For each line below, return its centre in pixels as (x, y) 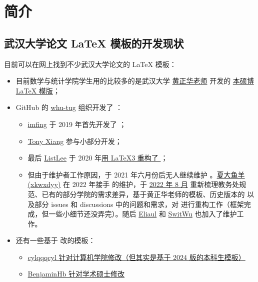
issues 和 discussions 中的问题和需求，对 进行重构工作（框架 (147, 204)
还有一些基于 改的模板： (55, 240)
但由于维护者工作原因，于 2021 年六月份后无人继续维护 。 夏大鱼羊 (136, 174)
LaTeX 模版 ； (38, 90)
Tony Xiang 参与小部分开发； (75, 141)
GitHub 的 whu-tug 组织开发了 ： (69, 107)
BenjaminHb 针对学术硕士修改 (76, 274)
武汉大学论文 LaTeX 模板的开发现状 (94, 43)
